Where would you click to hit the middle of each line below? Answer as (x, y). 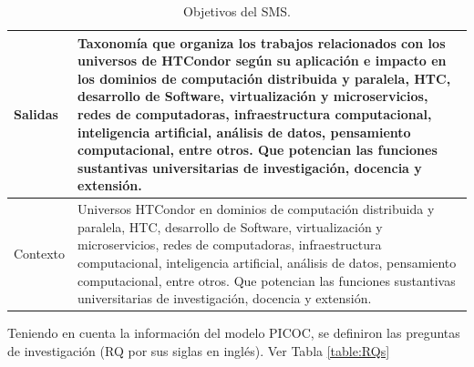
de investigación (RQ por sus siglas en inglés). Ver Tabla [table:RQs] (199, 350)
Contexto (39, 254)
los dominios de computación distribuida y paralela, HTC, (264, 78)
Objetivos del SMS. (237, 11)
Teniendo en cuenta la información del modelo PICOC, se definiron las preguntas (234, 333)
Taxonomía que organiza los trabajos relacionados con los (262, 42)
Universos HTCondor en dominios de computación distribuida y (256, 209)
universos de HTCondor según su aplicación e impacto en (262, 61)
